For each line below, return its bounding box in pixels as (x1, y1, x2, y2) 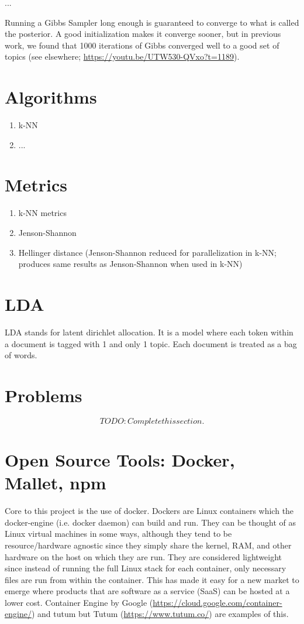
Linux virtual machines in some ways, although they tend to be (5, 527, 232, 540)
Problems (5, 383, 82, 407)
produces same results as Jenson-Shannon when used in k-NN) (18, 258, 243, 270)
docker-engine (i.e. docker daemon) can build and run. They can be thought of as (5, 516, 296, 528)
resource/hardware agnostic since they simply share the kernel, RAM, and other (5, 539, 292, 551)
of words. (5, 349, 37, 361)
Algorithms (5, 85, 97, 109)
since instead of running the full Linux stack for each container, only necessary (5, 562, 286, 574)
